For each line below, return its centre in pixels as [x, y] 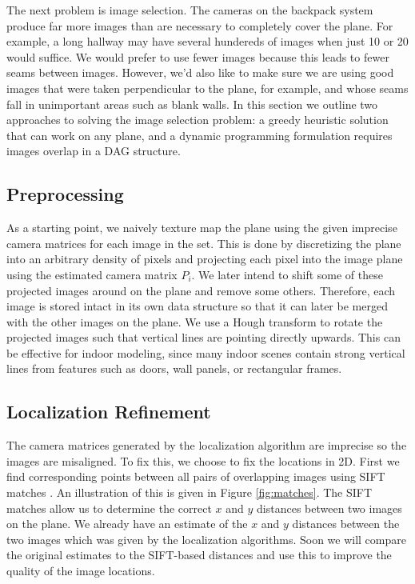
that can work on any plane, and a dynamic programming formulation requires [200, 135]
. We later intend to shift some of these [287, 274]
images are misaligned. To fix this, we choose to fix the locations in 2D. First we [203, 460]
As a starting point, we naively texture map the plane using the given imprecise [202, 228]
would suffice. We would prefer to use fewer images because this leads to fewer [198, 56]
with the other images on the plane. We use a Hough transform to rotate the [195, 321]
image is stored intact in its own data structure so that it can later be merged [197, 306]
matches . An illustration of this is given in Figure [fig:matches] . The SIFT [190, 492]
